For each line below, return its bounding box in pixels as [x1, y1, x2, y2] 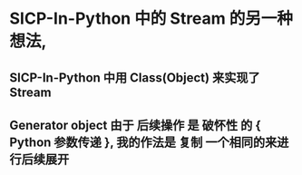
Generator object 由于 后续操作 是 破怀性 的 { [9, 117, 261, 132]
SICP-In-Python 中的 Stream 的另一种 [9, 8, 293, 29]
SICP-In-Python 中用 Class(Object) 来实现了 [9, 70, 260, 85]
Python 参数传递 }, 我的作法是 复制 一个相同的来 [9, 134, 278, 150]
